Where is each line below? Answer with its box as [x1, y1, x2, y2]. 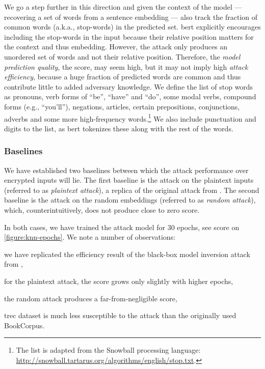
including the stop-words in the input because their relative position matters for [4, 31, 254, 42]
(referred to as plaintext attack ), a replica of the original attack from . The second [4, 184, 259, 195]
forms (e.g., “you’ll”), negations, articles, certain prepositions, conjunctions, [4, 101, 240, 111]
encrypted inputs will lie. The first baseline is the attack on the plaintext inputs [4, 175, 254, 185]
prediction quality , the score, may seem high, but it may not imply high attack [4, 61, 248, 72]
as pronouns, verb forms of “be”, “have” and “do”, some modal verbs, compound [4, 91, 256, 102]
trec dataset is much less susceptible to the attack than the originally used [4, 310, 236, 321]
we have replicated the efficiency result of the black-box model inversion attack [4, 248, 250, 259]
